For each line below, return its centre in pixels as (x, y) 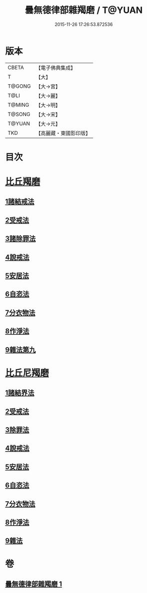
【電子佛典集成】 (56, 68)
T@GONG (19, 86)
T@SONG (19, 114)
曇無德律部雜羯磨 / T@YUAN (84, 10)
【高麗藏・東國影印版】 (63, 133)
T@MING (18, 105)
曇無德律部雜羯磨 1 (34, 584)
